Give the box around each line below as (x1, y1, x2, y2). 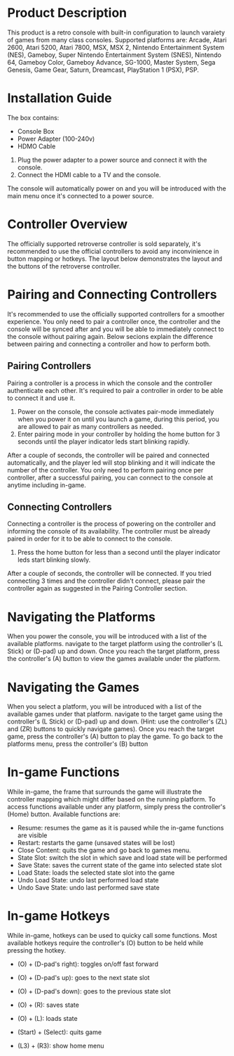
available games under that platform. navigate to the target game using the (7, 710, 223, 719)
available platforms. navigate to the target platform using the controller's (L (7, 640, 223, 648)
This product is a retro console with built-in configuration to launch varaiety (7, 28, 226, 37)
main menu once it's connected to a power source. (7, 191, 154, 200)
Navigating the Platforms (7, 609, 156, 625)
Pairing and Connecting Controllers (7, 287, 217, 302)
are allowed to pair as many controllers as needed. (17, 422, 163, 430)
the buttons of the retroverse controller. (7, 262, 121, 270)
